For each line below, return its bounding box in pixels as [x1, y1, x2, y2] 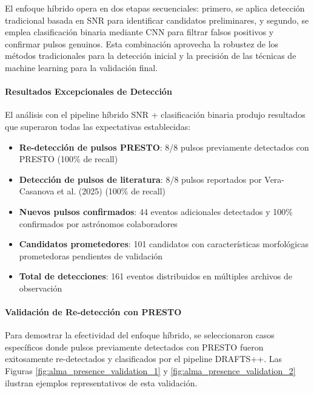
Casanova [19, 185, 55, 197]
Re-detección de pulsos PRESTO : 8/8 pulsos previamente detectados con [19, 140, 309, 153]
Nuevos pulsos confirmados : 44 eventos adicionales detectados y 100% [19, 205, 293, 217]
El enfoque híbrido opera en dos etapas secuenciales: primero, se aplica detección [5, 2, 305, 14]
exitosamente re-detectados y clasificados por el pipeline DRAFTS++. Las [5, 352, 282, 365]
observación [19, 281, 62, 294]
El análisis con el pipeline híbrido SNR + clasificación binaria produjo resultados [5, 108, 306, 121]
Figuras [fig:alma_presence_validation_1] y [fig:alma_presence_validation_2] [5, 364, 296, 377]
